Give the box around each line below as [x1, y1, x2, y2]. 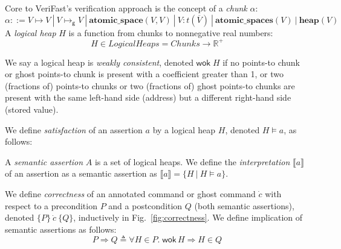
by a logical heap [152, 123, 216, 136]
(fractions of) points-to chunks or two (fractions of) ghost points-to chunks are [5, 79, 295, 92]
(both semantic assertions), [194, 199, 294, 212]
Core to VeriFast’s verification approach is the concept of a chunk [5, 2, 247, 14]
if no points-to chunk [222, 55, 300, 68]
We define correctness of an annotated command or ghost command [5, 188, 256, 200]
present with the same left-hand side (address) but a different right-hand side [5, 91, 291, 104]
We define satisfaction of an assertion [5, 123, 143, 136]
